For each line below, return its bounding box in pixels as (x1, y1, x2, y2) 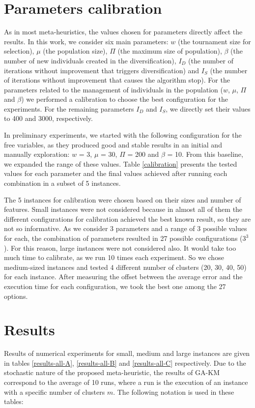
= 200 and (127, 149, 159, 159)
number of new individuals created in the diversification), (4, 55, 176, 65)
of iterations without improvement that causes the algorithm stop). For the (4, 75, 230, 85)
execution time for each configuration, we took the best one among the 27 (4, 281, 226, 291)
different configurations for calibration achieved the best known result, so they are (4, 213, 251, 224)
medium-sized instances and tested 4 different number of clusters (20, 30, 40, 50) (4, 262, 247, 272)
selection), (4, 46, 34, 56)
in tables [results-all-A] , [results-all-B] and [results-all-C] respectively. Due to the (4, 357, 246, 368)
